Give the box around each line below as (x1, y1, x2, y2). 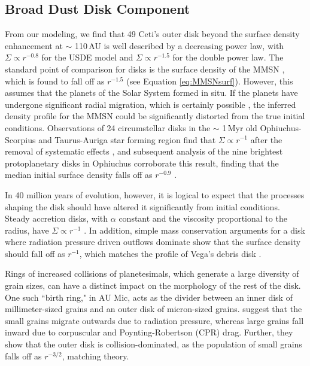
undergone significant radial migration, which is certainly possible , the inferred (5, 98, 296, 110)
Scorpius (5, 133, 36, 146)
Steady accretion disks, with (5, 212, 108, 225)
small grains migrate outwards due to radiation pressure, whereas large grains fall (5, 314, 304, 326)
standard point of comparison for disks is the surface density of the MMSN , (5, 62, 285, 75)
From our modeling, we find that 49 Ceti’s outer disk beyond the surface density (5, 28, 300, 40)
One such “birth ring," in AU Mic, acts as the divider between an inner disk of (5, 291, 293, 303)
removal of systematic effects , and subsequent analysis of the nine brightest (5, 145, 283, 158)
